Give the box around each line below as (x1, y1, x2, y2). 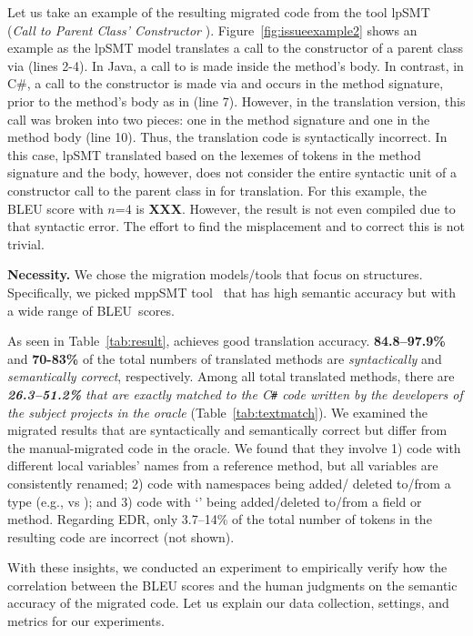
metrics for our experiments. (7, 611, 165, 631)
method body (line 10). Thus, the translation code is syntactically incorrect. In (7, 127, 448, 146)
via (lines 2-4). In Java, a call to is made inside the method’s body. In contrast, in (7, 56, 464, 75)
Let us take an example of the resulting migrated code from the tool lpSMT (7, 3, 430, 21)
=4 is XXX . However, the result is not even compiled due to (115, 198, 456, 217)
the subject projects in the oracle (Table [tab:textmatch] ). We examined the (7, 402, 428, 421)
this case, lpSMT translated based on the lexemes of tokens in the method (7, 145, 421, 164)
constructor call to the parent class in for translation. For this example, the (7, 180, 427, 199)
